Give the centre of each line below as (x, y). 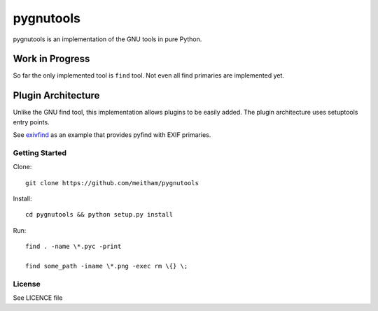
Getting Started (40, 152)
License (27, 284)
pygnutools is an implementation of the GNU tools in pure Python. (107, 39)
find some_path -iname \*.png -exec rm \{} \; (107, 266)
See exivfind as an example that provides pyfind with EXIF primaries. (112, 135)
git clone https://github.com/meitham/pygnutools (112, 183)
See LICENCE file (38, 298)
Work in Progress (51, 59)
